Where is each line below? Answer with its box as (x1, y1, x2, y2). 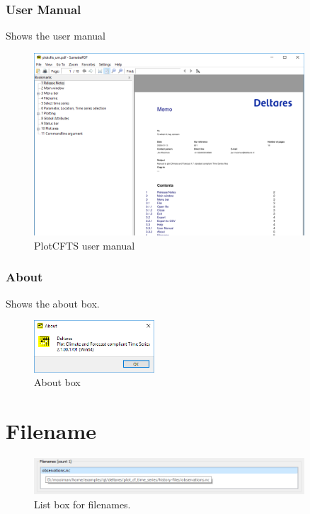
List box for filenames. (34, 497, 131, 512)
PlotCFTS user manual (34, 238, 135, 252)
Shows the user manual (6, 28, 105, 43)
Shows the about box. (6, 296, 100, 310)
